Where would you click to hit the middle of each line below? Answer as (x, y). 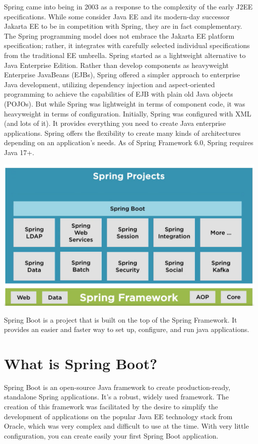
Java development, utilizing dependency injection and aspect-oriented (109, 84)
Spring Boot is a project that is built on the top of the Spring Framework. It (121, 319)
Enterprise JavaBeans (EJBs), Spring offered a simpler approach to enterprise (122, 75)
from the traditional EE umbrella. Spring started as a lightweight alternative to (125, 55)
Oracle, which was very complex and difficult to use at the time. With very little (127, 426)
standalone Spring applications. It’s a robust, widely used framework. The (116, 397)
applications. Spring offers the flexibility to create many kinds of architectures (122, 133)
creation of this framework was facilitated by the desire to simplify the (111, 407)
